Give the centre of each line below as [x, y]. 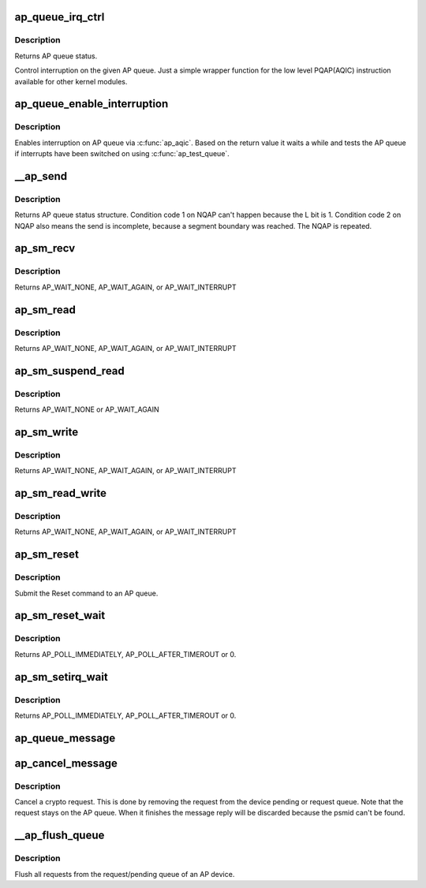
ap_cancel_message [66, 763]
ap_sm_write [47, 432]
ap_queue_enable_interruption [92, 104]
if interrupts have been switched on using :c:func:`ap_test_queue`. [122, 154]
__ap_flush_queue [60, 836]
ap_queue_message [65, 738]
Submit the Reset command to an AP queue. [86, 593]
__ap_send [41, 176]
